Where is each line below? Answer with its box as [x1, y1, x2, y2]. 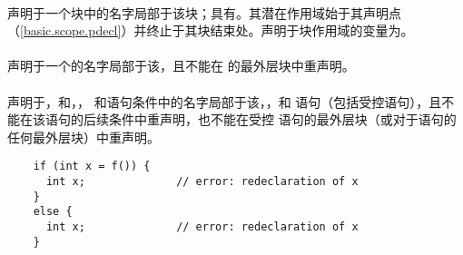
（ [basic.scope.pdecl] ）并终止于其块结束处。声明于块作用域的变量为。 [7, 21, 414, 40]
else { [33, 205, 73, 219]
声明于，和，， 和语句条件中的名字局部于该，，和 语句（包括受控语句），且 [7, 92, 442, 111]
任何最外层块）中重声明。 [7, 127, 160, 146]
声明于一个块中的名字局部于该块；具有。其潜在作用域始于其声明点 [7, 3, 401, 22]
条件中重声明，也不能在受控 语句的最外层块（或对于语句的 [108, 110, 457, 129]
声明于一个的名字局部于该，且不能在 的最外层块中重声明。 [7, 56, 355, 75]
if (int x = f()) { [33, 160, 151, 173]
